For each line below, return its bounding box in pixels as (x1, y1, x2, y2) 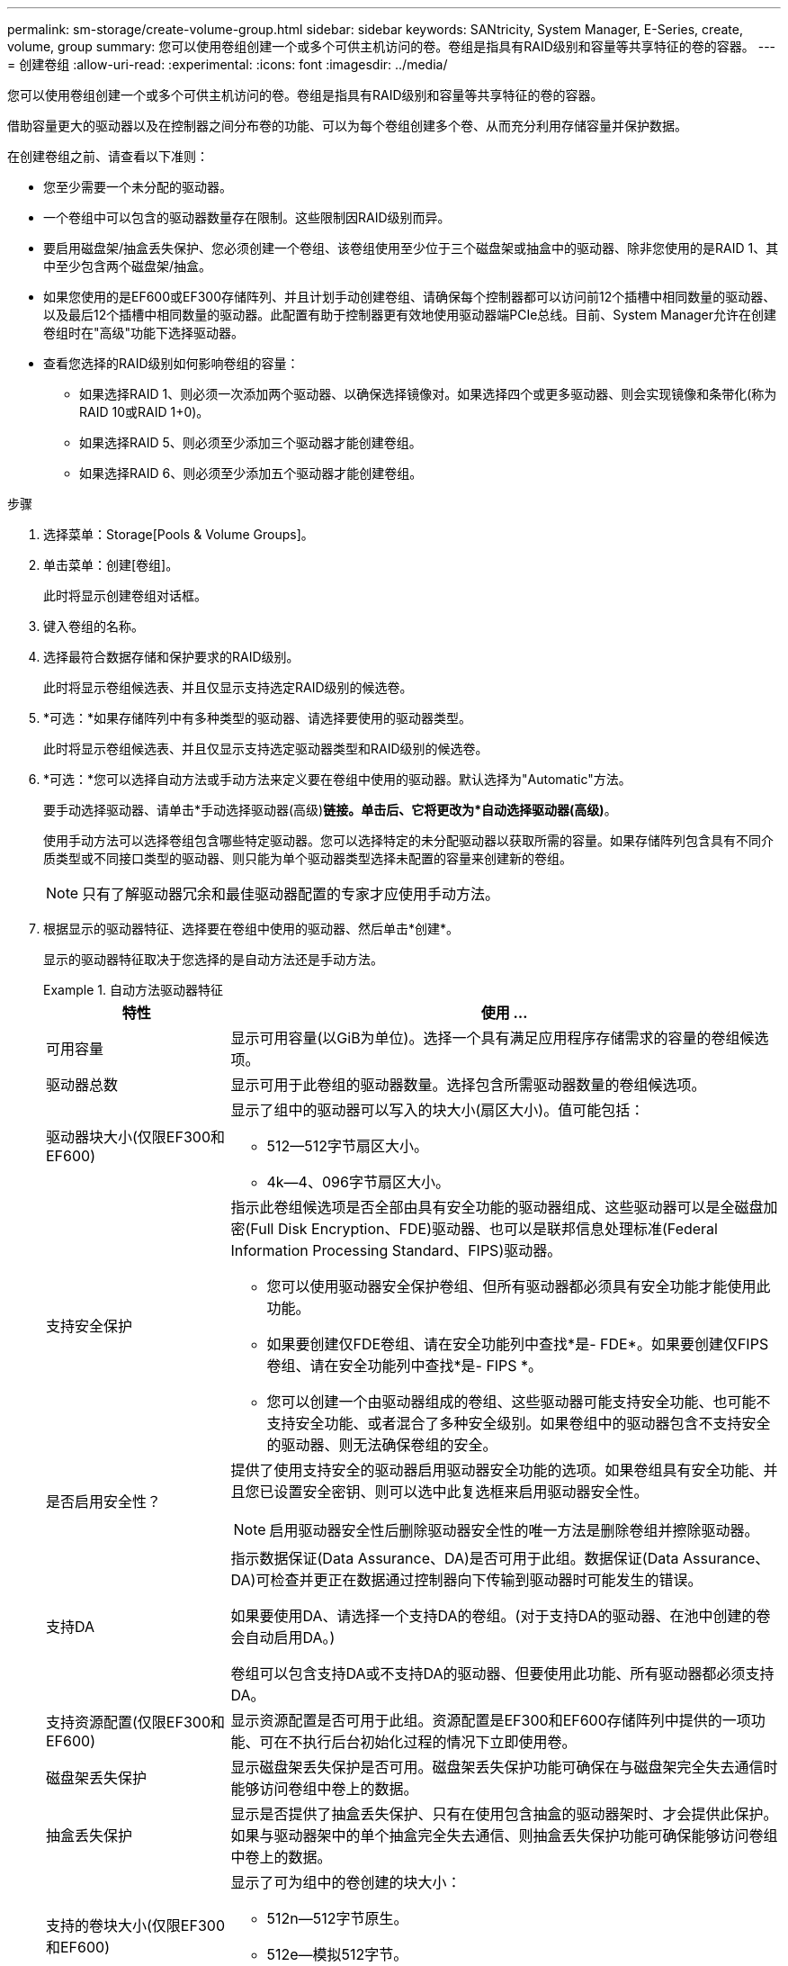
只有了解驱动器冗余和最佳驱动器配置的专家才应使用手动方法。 (82, 885, 500, 903)
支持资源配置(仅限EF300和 (46, 1713, 225, 1731)
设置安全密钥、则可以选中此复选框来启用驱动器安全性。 (273, 1483, 649, 1501)
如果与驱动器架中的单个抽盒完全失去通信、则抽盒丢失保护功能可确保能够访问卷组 (230, 1826, 778, 1844)
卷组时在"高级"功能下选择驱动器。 (43, 325, 245, 340)
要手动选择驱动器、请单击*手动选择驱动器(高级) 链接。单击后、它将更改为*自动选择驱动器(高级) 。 (43, 802, 617, 817)
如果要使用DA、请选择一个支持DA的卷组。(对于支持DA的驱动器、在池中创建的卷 (230, 1607, 771, 1625)
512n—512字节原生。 (266, 1909, 408, 1927)
